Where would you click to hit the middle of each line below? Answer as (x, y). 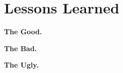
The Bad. (20, 48)
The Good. (23, 32)
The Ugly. (21, 65)
